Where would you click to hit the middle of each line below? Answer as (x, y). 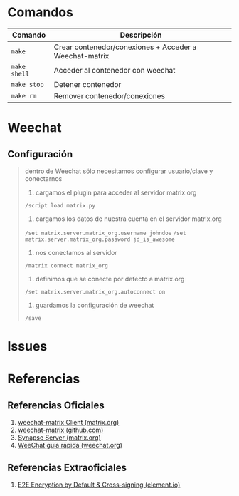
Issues (27, 347)
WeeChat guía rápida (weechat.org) (70, 445)
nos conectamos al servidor (76, 252)
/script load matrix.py (60, 205)
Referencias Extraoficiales (67, 467)
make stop (27, 84)
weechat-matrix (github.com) (60, 430)
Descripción (141, 35)
